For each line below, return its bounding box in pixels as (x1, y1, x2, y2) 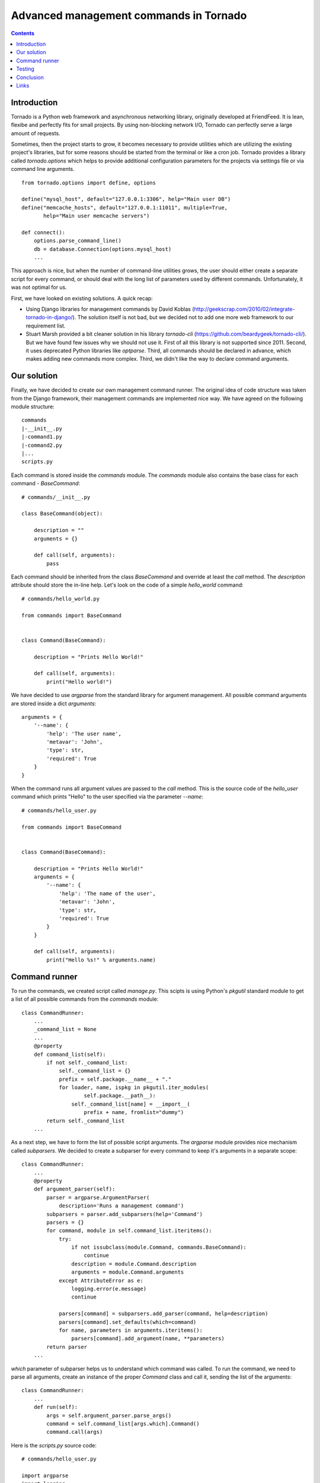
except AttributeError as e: (59, 1277, 143, 1284)
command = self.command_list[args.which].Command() (46, 1420, 200, 1427)
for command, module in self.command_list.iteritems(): (46, 1227, 213, 1234)
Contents (11, 30, 35, 37)
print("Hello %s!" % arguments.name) (46, 956, 156, 963)
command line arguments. (11, 166, 75, 173)
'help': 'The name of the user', (59, 890, 156, 897)
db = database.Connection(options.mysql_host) (33, 246, 172, 252)
